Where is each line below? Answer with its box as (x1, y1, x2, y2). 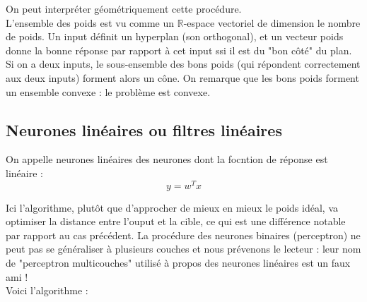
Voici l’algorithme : (6, 283, 88, 298)
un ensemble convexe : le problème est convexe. (6, 84, 211, 99)
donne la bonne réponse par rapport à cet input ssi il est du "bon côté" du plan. (6, 42, 352, 57)
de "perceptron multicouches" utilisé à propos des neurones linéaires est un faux (6, 255, 351, 270)
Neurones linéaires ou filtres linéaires (6, 119, 282, 140)
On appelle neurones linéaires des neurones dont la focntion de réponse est (6, 152, 328, 167)
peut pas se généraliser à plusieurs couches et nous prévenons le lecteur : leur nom (6, 241, 361, 256)
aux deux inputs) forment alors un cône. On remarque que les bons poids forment (6, 70, 359, 85)
